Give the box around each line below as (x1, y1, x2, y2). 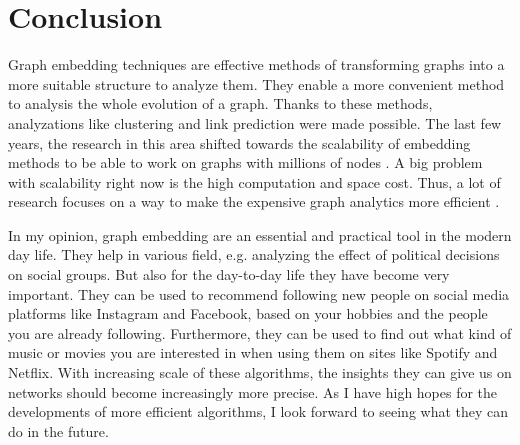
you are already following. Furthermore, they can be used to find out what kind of (8, 322, 512, 343)
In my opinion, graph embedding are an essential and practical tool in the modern (8, 224, 512, 245)
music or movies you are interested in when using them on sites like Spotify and (8, 342, 498, 363)
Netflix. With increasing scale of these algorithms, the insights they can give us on (8, 362, 512, 383)
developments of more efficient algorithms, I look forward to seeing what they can (8, 401, 509, 422)
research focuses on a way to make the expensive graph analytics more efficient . (8, 191, 500, 212)
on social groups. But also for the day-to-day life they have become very (8, 264, 450, 285)
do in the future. (8, 420, 109, 441)
